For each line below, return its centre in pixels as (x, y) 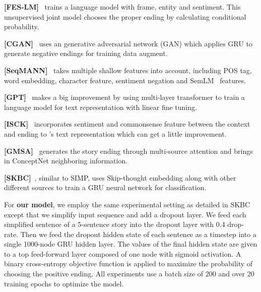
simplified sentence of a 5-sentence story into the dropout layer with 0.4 (115, 224)
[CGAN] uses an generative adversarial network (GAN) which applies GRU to (128, 43)
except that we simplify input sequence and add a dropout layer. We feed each (125, 214)
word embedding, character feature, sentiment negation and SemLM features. (125, 80)
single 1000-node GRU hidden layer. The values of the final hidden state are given (131, 244)
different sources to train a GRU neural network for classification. (105, 187)
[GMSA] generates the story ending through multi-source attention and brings (128, 151)
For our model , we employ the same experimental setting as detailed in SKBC (127, 204)
